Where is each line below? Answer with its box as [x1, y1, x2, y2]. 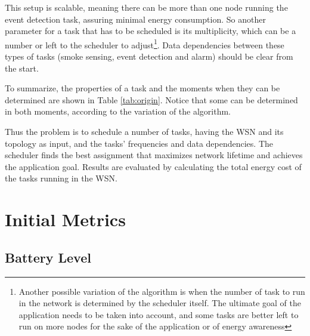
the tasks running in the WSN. [5, 172, 117, 184]
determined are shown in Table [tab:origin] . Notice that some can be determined [5, 93, 298, 106]
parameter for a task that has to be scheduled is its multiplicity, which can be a [5, 24, 296, 37]
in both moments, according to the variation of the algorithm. [5, 105, 231, 118]
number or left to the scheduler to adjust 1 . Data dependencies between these [5, 36, 284, 51]
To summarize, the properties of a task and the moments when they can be [5, 82, 280, 94]
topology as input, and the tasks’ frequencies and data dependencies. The [5, 137, 274, 149]
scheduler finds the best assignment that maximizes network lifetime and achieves [5, 149, 303, 161]
